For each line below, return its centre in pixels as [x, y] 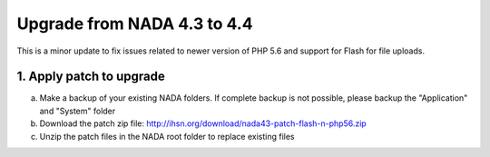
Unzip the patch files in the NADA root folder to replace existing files [167, 136]
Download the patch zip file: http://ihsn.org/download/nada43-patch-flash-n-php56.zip [203, 123]
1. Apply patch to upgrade [91, 77]
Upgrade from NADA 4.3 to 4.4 [135, 24]
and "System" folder [78, 111]
